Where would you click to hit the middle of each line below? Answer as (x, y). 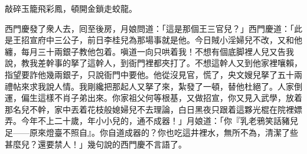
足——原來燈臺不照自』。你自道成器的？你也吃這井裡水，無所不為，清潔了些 (151, 132)
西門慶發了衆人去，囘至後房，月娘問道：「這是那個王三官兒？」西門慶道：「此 (153, 28)
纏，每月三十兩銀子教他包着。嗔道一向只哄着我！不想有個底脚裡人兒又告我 (149, 51)
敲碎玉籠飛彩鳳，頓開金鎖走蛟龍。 (71, 8)
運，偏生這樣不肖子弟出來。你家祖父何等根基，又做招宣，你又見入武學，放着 (153, 98)
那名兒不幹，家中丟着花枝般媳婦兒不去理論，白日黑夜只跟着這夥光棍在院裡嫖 (153, 109)
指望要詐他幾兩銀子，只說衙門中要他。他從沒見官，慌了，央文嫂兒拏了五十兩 (153, 74)
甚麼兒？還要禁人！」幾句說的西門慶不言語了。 (96, 144)
